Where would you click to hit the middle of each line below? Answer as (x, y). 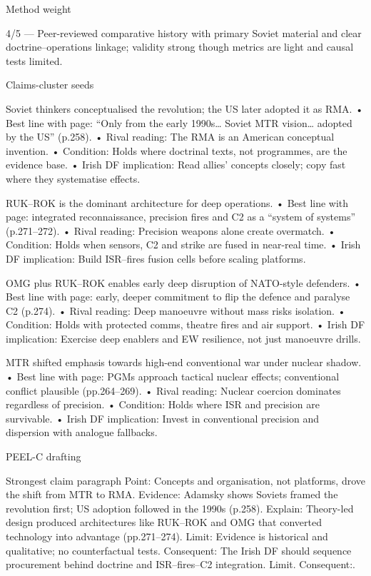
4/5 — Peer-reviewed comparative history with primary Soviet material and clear (184, 32)
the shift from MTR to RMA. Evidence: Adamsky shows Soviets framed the (172, 494)
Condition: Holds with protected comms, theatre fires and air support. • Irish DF (185, 324)
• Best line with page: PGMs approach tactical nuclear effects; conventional (173, 377)
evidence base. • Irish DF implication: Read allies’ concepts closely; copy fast (176, 165)
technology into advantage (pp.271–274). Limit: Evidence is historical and (167, 536)
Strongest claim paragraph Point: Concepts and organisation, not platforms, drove (186, 480)
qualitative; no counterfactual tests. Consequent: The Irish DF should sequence (179, 550)
